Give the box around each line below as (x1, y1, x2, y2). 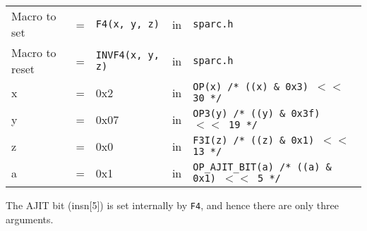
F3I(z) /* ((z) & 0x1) (193, 135, 315, 146)
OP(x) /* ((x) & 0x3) (193, 81, 308, 92)
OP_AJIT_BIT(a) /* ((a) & (193, 161, 332, 173)
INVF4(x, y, (95, 49, 160, 61)
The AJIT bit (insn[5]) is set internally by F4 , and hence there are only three (6, 198, 339, 212)
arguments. (6, 211, 54, 226)
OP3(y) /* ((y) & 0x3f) (193, 108, 320, 119)
